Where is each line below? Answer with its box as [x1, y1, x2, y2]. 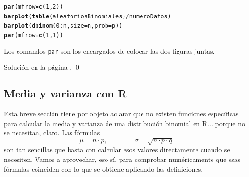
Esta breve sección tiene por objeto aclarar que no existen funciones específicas [4, 109, 239, 119]
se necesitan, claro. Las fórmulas [4, 128, 100, 138]
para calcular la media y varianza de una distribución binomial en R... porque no [4, 118, 245, 128]
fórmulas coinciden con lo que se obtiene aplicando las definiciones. [4, 163, 203, 174]
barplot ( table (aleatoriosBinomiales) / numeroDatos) [4, 13, 171, 20]
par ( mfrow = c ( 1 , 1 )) [4, 32, 63, 39]
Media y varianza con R [4, 86, 127, 101]
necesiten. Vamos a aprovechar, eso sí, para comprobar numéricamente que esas [4, 154, 241, 164]
